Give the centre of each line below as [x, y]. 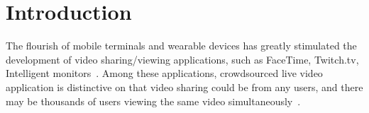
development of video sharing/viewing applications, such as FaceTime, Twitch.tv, [182, 59]
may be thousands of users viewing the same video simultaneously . [153, 101]
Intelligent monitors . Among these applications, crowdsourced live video [164, 73]
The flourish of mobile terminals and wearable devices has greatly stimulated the [181, 46]
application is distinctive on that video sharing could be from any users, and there [184, 87]
